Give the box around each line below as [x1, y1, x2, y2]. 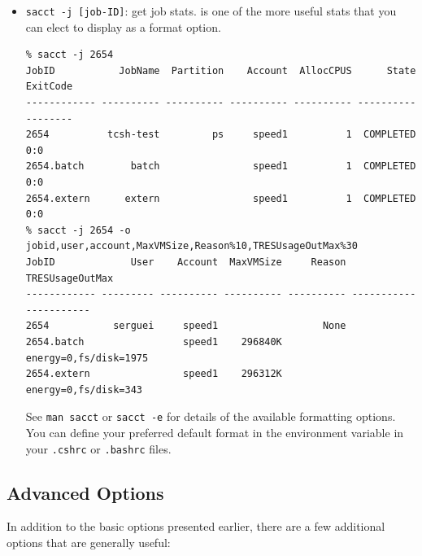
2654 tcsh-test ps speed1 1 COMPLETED [25, 129, 416, 141]
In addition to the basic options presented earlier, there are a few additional [7, 518, 385, 535]
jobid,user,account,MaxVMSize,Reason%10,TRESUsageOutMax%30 [25, 240, 358, 252]
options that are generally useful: [7, 534, 171, 551]
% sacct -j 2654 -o [25, 224, 131, 236]
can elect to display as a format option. [25, 18, 221, 35]
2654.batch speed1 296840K [25, 335, 282, 348]
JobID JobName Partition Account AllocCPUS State [25, 64, 416, 77]
